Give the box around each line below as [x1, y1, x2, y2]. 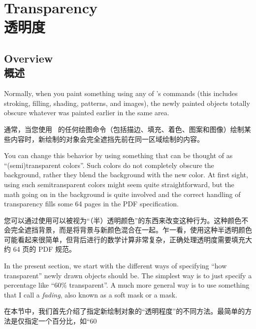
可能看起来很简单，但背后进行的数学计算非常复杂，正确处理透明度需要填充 [4, 234, 245, 244]
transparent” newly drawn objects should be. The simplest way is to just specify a [4, 270, 252, 280]
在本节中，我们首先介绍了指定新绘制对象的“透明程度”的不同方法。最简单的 [4, 306, 245, 316]
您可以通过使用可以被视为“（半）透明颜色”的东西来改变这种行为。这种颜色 [4, 215, 242, 225]
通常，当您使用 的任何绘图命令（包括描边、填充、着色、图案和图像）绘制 [4, 124, 244, 134]
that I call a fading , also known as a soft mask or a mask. [4, 289, 177, 299]
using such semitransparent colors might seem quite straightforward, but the [4, 179, 234, 189]
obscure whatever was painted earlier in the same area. [4, 107, 169, 118]
